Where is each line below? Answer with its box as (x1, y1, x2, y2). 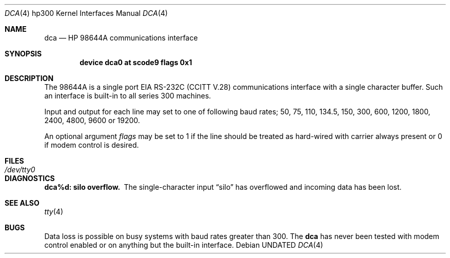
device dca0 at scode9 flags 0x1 (80, 58, 192, 67)
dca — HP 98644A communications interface (44, 33, 198, 42)
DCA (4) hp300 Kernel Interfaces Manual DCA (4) (5, 9, 168, 17)
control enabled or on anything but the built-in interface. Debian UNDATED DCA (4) (44, 241, 323, 249)
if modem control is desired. (44, 141, 139, 149)
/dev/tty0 (5, 165, 35, 174)
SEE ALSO (5, 199, 40, 207)
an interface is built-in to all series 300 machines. (44, 91, 211, 100)
